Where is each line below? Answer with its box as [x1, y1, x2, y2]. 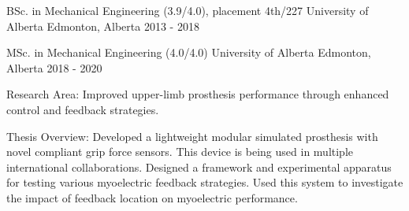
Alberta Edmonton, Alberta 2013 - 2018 [6, 17, 199, 34]
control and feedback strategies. [6, 101, 159, 117]
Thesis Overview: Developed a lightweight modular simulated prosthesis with [6, 128, 378, 144]
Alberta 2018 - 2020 [6, 59, 102, 76]
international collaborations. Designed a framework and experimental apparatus [6, 158, 392, 175]
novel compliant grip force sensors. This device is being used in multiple [6, 143, 354, 160]
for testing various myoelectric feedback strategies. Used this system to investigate [6, 174, 403, 191]
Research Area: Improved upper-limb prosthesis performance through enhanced [6, 86, 389, 102]
